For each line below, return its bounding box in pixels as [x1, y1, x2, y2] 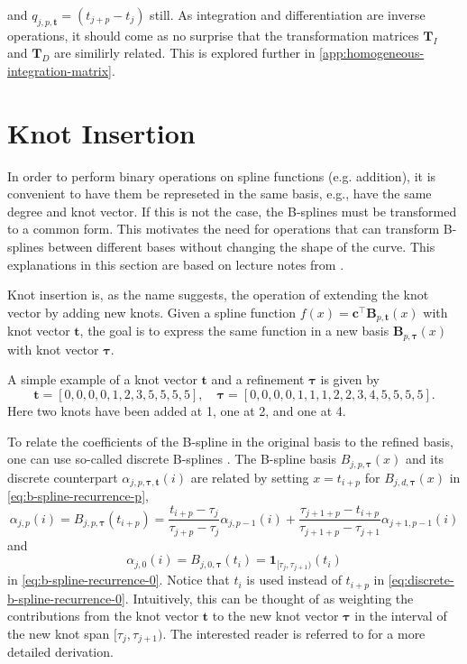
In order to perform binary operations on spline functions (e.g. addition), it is [7, 166, 436, 185]
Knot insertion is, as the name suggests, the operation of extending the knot [7, 285, 429, 304]
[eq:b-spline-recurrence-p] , [7, 486, 149, 505]
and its [406, 449, 444, 468]
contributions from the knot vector [7, 606, 199, 625]
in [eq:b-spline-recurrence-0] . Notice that [7, 570, 230, 589]
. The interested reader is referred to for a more [162, 623, 426, 642]
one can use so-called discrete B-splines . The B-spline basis [7, 449, 336, 468]
